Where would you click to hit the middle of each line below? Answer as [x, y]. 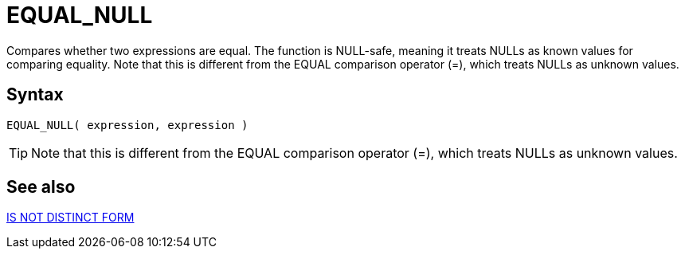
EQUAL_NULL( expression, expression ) [127, 125]
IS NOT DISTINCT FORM [70, 218]
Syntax [35, 95]
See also [41, 187]
